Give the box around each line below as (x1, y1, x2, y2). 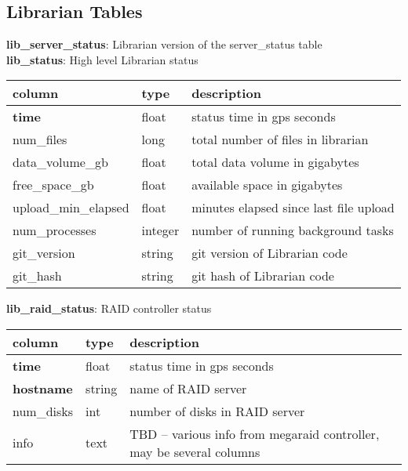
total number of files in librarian (191, 130, 369, 149)
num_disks (13, 401, 74, 420)
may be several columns (129, 442, 260, 461)
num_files (13, 130, 67, 149)
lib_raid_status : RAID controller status (6, 300, 212, 317)
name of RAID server (129, 379, 247, 397)
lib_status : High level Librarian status (6, 51, 199, 67)
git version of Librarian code (191, 244, 348, 263)
